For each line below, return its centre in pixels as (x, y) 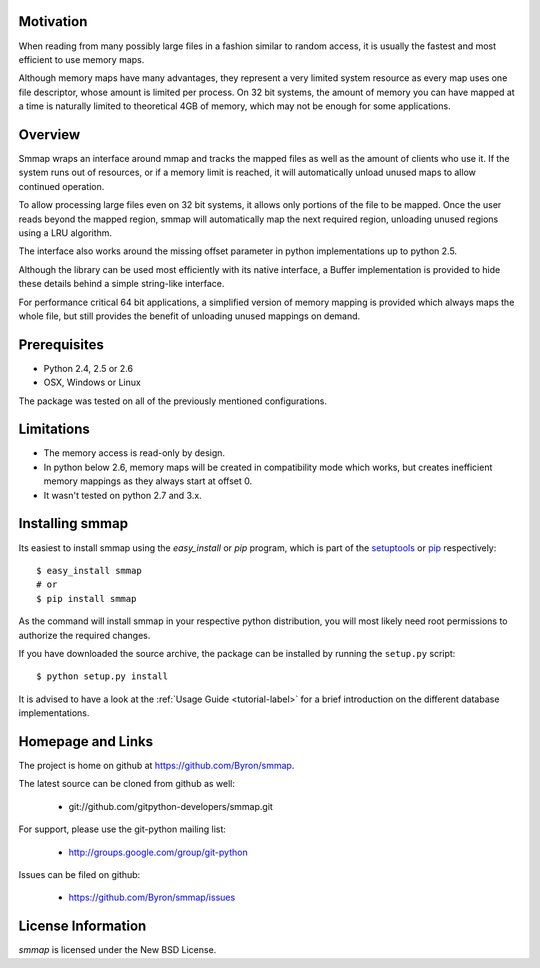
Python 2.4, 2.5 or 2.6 (88, 368)
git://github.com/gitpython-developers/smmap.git (171, 806)
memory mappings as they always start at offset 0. (148, 481)
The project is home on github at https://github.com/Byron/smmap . (156, 765)
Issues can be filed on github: (79, 874)
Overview (49, 134)
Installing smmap (73, 523)
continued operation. (61, 186)
